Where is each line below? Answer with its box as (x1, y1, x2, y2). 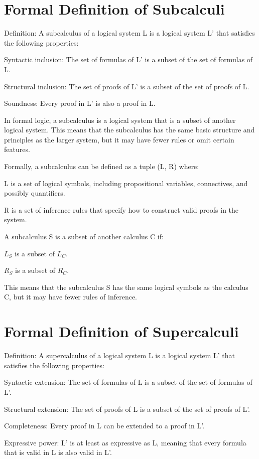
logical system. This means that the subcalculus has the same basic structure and (4, 124, 255, 135)
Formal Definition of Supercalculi (4, 321, 239, 342)
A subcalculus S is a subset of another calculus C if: (4, 231, 164, 242)
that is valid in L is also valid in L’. (4, 447, 112, 457)
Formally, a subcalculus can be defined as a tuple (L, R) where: (4, 161, 199, 172)
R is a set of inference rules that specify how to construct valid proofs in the (4, 204, 239, 215)
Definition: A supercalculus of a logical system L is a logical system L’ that (4, 350, 235, 361)
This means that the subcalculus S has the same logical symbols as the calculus (4, 281, 248, 292)
